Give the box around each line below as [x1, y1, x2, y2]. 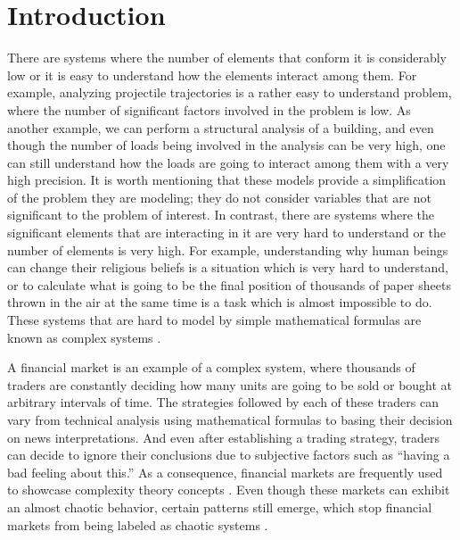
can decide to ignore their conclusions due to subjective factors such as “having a [7, 445, 450, 464]
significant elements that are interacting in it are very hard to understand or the [7, 223, 447, 242]
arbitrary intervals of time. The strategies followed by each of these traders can [7, 393, 439, 411]
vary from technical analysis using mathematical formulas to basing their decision [7, 411, 453, 428]
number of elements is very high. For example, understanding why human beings [7, 240, 448, 259]
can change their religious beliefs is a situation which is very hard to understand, [7, 258, 448, 277]
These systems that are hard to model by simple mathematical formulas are [7, 311, 422, 329]
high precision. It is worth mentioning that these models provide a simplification [7, 170, 447, 189]
